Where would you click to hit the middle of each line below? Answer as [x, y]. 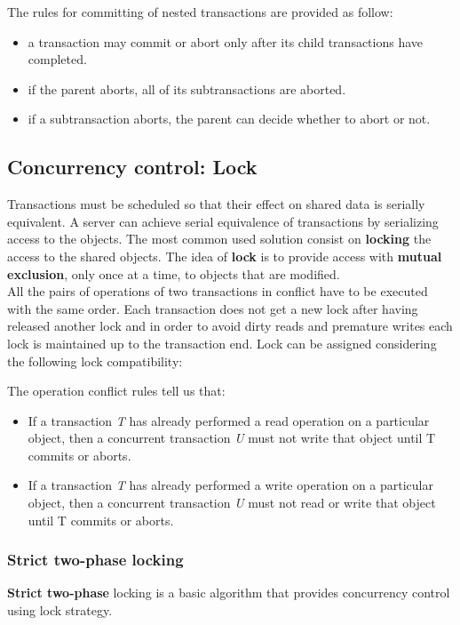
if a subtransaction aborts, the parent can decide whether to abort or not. [229, 119]
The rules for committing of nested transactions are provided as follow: [200, 12]
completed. [57, 59]
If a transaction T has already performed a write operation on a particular [231, 485]
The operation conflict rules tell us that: [116, 391]
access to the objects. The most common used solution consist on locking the [219, 239]
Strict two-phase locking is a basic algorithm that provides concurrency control [229, 593]
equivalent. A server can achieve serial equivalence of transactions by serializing [223, 221]
